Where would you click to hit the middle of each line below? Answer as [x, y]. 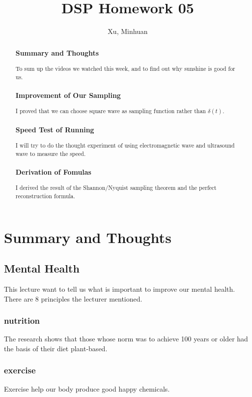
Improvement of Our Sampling [68, 95]
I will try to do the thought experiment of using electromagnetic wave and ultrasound [125, 145]
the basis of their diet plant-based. [56, 348]
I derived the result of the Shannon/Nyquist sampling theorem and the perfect [116, 188]
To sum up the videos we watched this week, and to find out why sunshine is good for [125, 68]
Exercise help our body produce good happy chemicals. [87, 388]
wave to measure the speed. [51, 153]
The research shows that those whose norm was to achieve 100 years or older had [126, 339]
